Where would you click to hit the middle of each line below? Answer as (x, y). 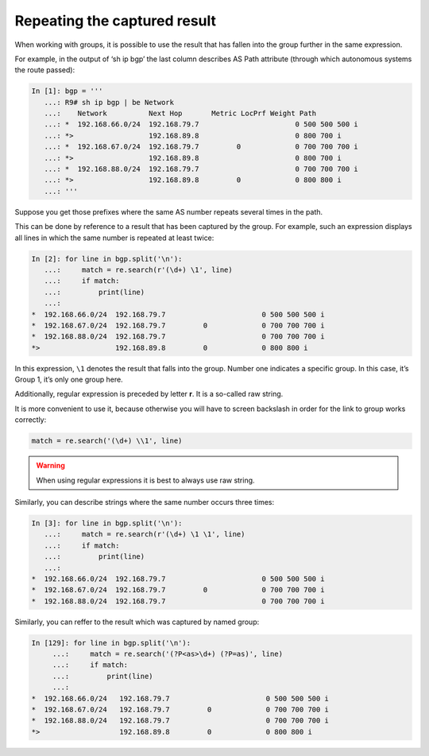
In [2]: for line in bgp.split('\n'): (107, 259)
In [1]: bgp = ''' (67, 91)
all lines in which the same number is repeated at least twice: (114, 238)
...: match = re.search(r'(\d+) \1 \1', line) (145, 534)
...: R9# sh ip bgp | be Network (109, 102)
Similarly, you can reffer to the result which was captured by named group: (137, 622)
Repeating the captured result (116, 21)
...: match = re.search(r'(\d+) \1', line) (139, 269)
